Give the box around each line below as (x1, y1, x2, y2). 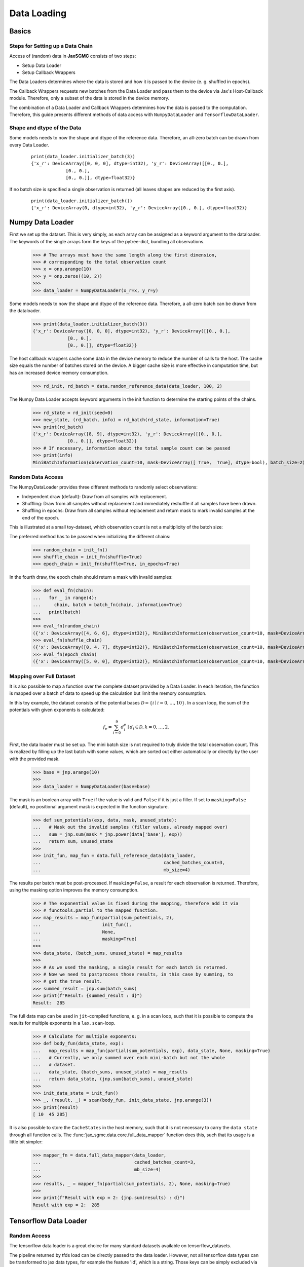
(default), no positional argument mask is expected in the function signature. (9, 803, 169, 809)
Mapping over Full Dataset (9, 673, 75, 680)
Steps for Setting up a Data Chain (9, 42, 93, 49)
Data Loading (9, 8, 67, 19)
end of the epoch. (22, 514, 59, 520)
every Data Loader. (9, 142, 49, 148)
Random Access (9, 1232, 51, 1239)
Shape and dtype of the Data (9, 124, 82, 131)
